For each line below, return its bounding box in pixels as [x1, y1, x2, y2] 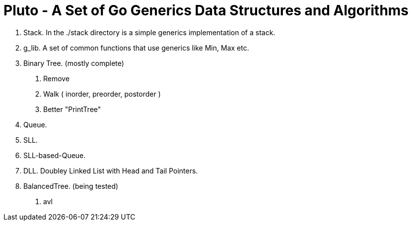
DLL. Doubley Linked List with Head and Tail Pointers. [23, 166, 198, 175]
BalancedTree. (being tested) [23, 181, 119, 190]
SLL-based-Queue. [23, 151, 86, 160]
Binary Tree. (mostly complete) [23, 58, 124, 67]
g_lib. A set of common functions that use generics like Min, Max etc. [23, 43, 249, 52]
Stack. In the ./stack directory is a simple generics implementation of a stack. [23, 28, 275, 37]
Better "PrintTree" [43, 105, 101, 113]
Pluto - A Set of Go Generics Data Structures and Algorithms [3, 2, 409, 19]
